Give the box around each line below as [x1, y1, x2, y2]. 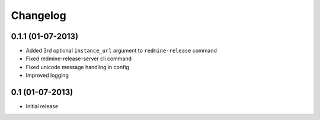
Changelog [11, 9, 66, 22]
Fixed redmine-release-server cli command [25, 55, 132, 62]
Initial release [25, 103, 59, 110]
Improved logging [25, 72, 69, 79]
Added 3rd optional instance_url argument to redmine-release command [25, 47, 217, 54]
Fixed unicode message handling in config [25, 63, 130, 70]
